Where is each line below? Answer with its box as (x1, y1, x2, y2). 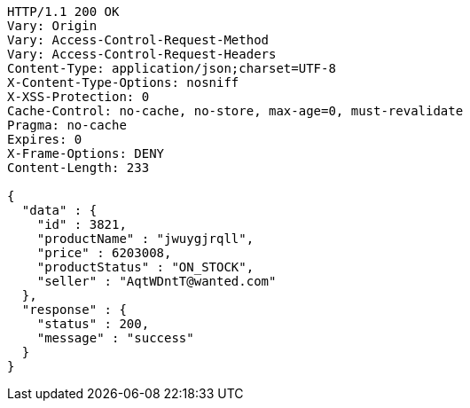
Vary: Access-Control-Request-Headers (7, 47, 277, 61)
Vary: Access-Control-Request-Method (7, 33, 270, 47)
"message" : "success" (36, 331, 194, 345)
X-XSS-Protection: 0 (7, 90, 150, 104)
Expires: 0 (7, 132, 82, 146)
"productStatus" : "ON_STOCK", (36, 260, 255, 274)
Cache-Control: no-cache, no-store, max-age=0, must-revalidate (7, 104, 464, 118)
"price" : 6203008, (36, 246, 172, 260)
